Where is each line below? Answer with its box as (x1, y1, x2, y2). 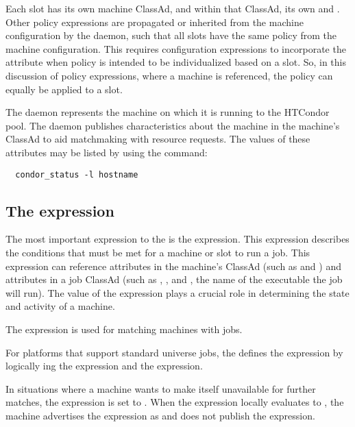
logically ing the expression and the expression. (5, 358, 203, 373)
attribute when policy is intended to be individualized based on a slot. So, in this (5, 55, 347, 69)
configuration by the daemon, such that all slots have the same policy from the (5, 28, 336, 42)
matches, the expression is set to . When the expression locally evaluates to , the (5, 395, 344, 409)
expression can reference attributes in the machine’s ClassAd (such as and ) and (5, 258, 341, 273)
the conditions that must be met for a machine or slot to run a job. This (5, 245, 310, 259)
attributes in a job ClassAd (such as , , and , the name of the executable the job (5, 272, 343, 286)
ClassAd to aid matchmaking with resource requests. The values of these (5, 132, 310, 146)
